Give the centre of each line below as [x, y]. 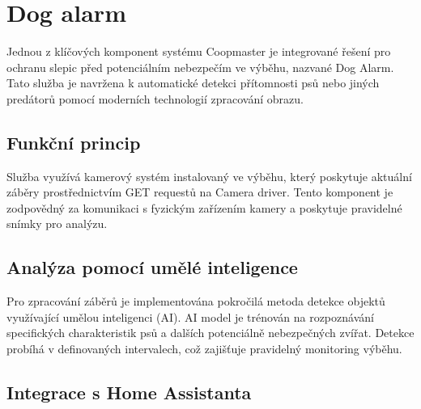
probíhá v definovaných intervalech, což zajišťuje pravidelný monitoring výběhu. [204, 349]
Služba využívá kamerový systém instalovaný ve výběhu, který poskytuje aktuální [209, 176]
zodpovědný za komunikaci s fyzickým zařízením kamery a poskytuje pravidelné [204, 207]
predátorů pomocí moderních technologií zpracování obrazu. [155, 98]
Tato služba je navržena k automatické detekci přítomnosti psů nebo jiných [193, 83]
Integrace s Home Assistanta [129, 392]
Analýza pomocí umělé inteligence [152, 267]
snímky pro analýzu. [57, 223]
